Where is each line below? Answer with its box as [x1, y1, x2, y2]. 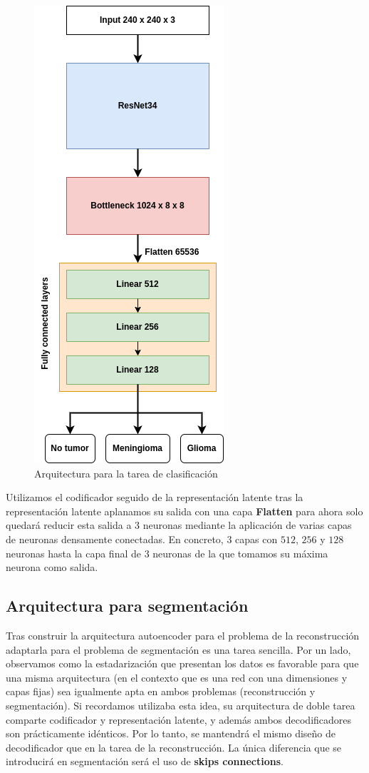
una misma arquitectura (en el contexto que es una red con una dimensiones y [6, 670, 348, 684]
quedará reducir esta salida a [6, 517, 132, 532]
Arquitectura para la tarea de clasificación [34, 465, 218, 480]
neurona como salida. [6, 560, 98, 575]
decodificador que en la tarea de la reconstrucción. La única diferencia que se [6, 739, 342, 754]
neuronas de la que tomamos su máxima [152, 545, 328, 560]
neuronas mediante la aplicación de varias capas [142, 517, 352, 532]
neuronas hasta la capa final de [6, 545, 141, 560]
